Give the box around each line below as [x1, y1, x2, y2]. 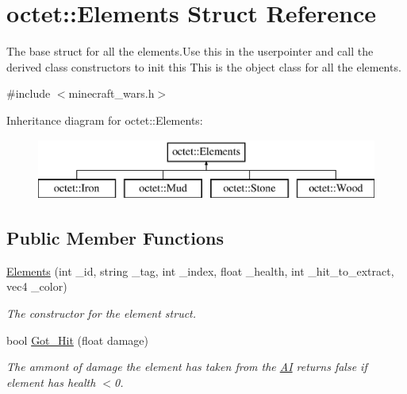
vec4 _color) [6, 278, 67, 295]
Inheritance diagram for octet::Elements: [6, 111, 203, 128]
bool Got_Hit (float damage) [6, 331, 149, 348]
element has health [6, 373, 96, 390]
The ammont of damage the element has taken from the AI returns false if [6, 358, 367, 375]
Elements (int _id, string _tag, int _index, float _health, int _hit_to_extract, [6, 262, 394, 279]
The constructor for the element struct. [6, 305, 197, 322]
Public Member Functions [6, 226, 224, 250]
